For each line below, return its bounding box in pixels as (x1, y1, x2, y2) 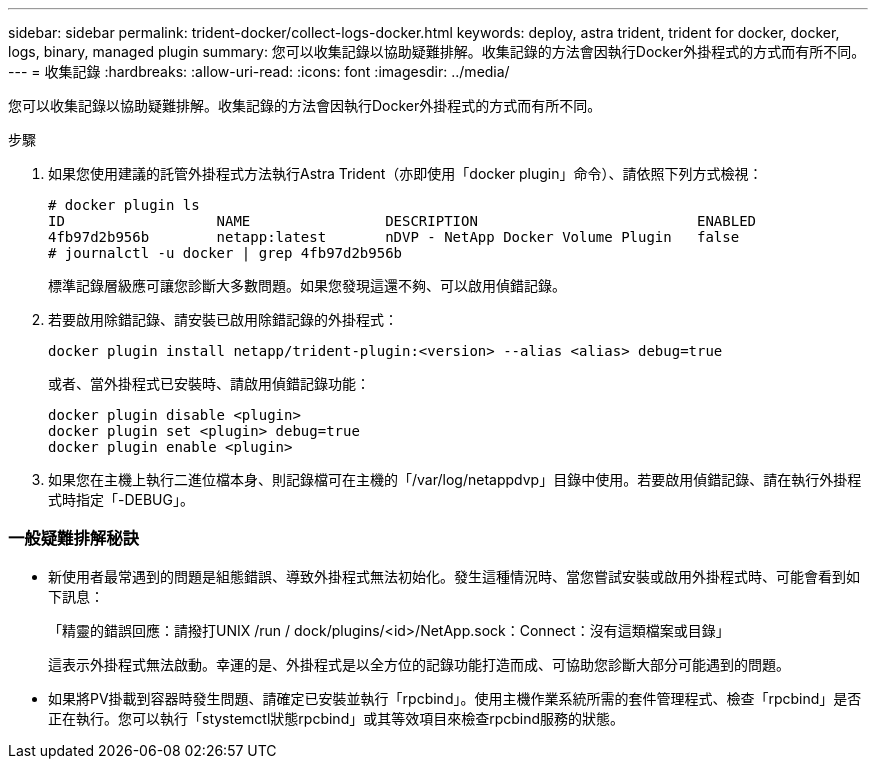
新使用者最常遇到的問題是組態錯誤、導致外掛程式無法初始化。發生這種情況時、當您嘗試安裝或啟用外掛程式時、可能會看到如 (48, 567, 860, 585)
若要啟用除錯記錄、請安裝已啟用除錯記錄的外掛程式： (48, 311, 398, 328)
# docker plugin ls (48, 197, 200, 213)
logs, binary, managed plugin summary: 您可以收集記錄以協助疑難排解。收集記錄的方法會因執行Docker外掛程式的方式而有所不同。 (8, 43, 866, 60)
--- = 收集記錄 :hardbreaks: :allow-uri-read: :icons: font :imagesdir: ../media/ (8, 63, 510, 80)
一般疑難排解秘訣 (8, 528, 139, 549)
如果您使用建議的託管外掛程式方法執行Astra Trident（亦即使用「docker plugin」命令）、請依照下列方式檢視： (48, 165, 763, 182)
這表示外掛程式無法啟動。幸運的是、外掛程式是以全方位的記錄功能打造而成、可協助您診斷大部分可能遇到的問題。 (48, 655, 790, 673)
